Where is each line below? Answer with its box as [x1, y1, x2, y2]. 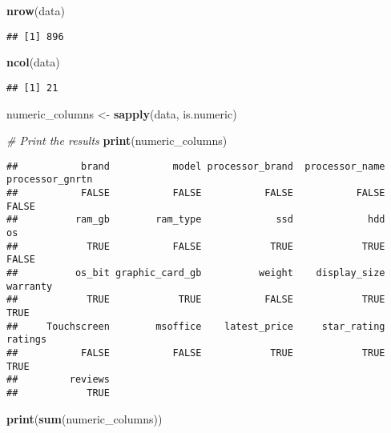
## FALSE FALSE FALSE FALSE [6, 187, 385, 198]
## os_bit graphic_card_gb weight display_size [6, 267, 385, 279]
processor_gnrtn [6, 174, 93, 186]
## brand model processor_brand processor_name [6, 160, 385, 172]
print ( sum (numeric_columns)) [6, 410, 163, 427]
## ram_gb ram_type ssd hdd [6, 214, 385, 226]
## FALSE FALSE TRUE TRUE [6, 347, 385, 359]
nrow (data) [6, 2, 65, 18]
